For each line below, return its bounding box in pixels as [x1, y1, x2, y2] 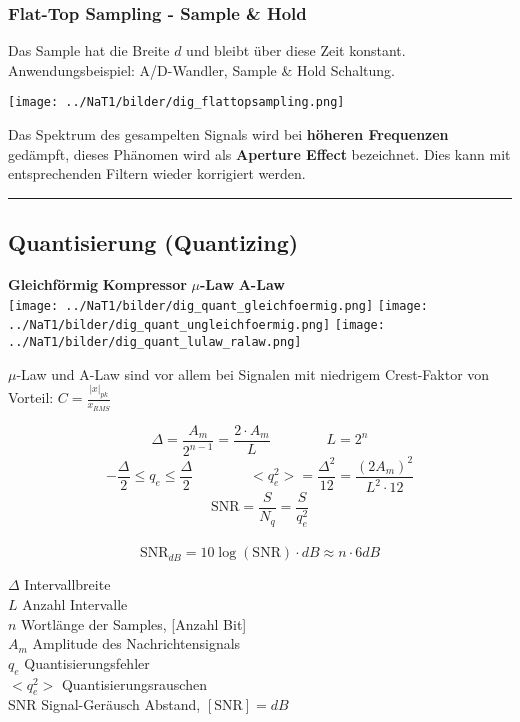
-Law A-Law [199, 274, 285, 295]
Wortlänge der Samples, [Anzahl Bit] [21, 613, 247, 634]
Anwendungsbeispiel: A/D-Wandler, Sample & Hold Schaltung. [8, 59, 396, 80]
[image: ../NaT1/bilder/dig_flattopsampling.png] [8, 95, 345, 110]
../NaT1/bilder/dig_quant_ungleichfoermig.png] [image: [8, 318, 385, 333]
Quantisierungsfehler [24, 652, 150, 673]
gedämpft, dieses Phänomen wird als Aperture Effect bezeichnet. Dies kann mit [8, 143, 511, 164]
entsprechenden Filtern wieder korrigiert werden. [8, 163, 306, 184]
